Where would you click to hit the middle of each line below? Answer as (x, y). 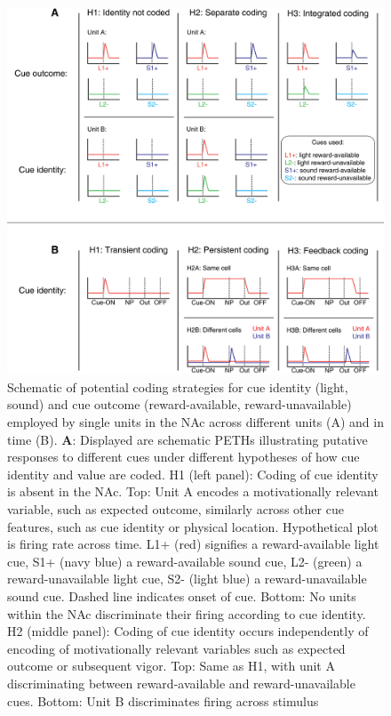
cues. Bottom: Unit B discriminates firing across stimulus (163, 700)
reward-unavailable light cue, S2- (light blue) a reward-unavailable (187, 579)
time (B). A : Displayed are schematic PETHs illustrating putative (188, 439)
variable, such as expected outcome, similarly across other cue (176, 508)
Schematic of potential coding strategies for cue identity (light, (178, 386)
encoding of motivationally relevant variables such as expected (176, 648)
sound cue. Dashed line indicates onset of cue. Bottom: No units (182, 595)
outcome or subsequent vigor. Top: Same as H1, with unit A (171, 666)
